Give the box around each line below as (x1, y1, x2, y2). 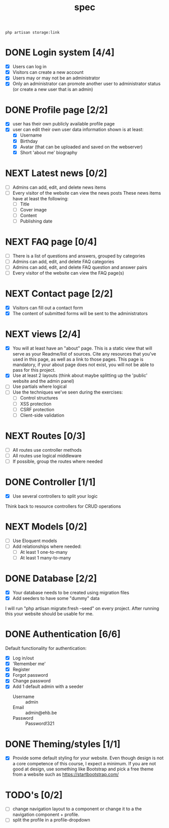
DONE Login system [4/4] (5, 47, 115, 58)
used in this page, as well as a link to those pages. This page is (12, 356, 144, 363)
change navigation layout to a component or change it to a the (12, 806, 142, 812)
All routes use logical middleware (12, 452, 82, 459)
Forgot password (12, 672, 48, 678)
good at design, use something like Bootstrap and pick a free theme (12, 766, 154, 772)
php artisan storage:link (5, 30, 60, 35)
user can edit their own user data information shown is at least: (12, 126, 144, 133)
